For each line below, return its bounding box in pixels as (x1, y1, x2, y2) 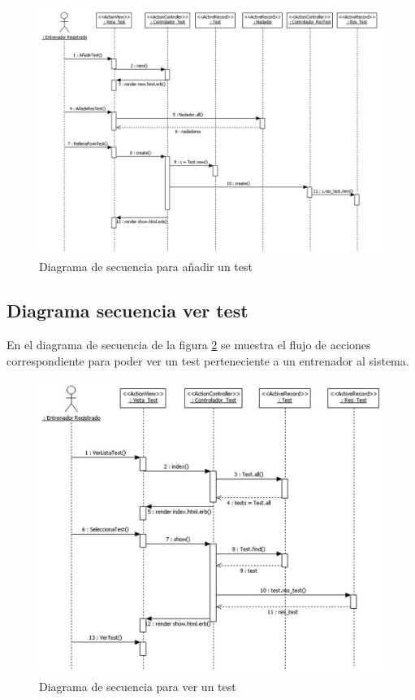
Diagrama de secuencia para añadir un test (39, 258, 253, 275)
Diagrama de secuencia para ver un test (39, 677, 236, 694)
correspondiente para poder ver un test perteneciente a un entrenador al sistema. (6, 352, 409, 369)
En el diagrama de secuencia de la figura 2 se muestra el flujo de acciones (6, 335, 371, 352)
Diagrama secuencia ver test (6, 298, 249, 323)
